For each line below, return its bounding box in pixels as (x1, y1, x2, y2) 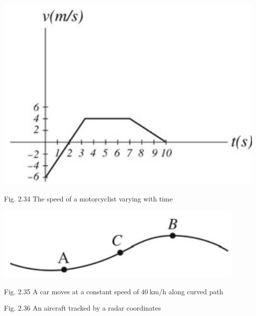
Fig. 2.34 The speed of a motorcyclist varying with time (4, 193, 173, 203)
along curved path (168, 286, 223, 296)
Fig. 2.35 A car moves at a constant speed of (4, 286, 139, 296)
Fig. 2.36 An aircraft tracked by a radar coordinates (4, 303, 161, 313)
